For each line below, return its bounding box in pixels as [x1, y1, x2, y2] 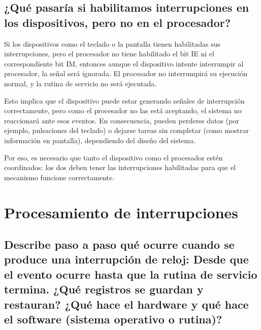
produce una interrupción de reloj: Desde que [4, 251, 249, 267]
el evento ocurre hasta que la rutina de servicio [4, 266, 257, 282]
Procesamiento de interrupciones [4, 202, 239, 222]
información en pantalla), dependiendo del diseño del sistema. [4, 135, 196, 145]
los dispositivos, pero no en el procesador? [4, 14, 231, 30]
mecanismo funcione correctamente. [4, 172, 115, 182]
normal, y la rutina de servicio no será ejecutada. [4, 78, 157, 88]
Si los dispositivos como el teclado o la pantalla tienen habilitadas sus [4, 38, 220, 49]
